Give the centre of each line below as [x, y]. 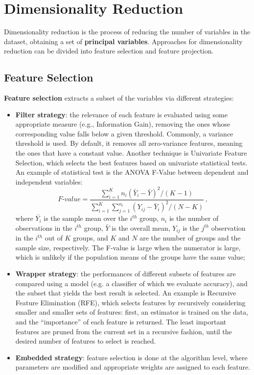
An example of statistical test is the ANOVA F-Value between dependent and [132, 172]
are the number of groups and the [190, 238]
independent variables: [49, 181]
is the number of [194, 218]
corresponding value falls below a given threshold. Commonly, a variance [124, 133]
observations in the [44, 228]
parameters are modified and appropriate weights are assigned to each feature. [133, 367]
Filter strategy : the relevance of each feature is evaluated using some [121, 114]
